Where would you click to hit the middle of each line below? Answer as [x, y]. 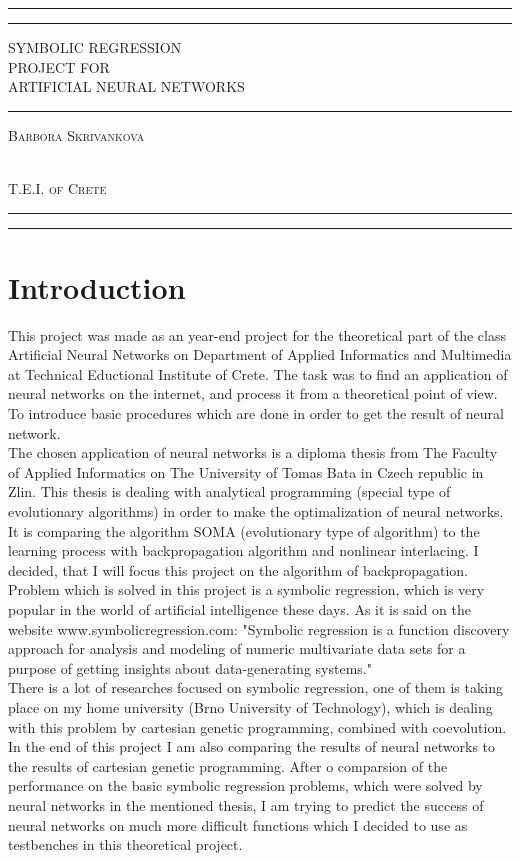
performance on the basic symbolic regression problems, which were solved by [245, 785]
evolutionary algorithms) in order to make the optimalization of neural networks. [256, 511]
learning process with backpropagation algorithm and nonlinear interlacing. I [243, 550]
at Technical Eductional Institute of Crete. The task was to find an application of [258, 373]
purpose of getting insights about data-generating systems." [190, 667]
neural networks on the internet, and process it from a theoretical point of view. [253, 393]
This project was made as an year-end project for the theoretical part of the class [257, 334]
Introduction [97, 286]
